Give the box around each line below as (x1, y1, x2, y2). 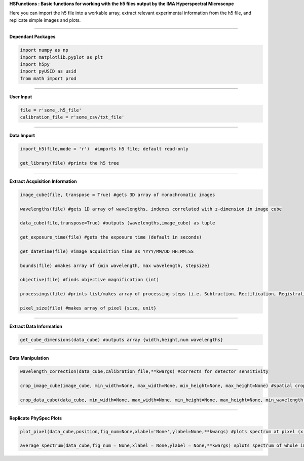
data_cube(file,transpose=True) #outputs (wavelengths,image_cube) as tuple (20, 220, 215, 226)
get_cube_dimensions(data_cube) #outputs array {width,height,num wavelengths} (20, 337, 223, 343)
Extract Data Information (9, 323, 63, 329)
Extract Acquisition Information (9, 178, 77, 184)
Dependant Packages (9, 33, 56, 40)
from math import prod (20, 75, 77, 81)
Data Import (9, 132, 35, 139)
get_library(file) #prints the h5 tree (20, 160, 119, 166)
